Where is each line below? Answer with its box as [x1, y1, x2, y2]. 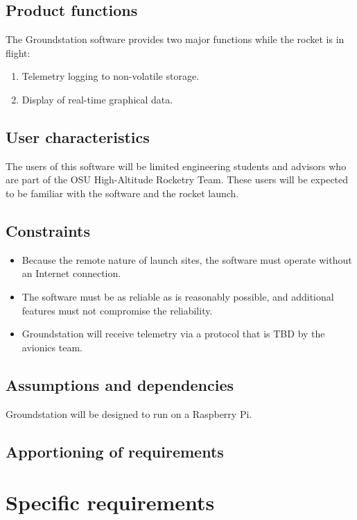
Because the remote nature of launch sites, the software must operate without [21, 252, 352, 267]
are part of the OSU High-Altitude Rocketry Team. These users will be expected [6, 172, 349, 187]
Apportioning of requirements [6, 440, 224, 462]
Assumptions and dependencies [6, 374, 234, 395]
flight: [6, 45, 31, 60]
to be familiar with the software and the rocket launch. [6, 185, 239, 200]
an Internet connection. [21, 266, 121, 280]
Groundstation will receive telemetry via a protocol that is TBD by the [21, 326, 325, 341]
